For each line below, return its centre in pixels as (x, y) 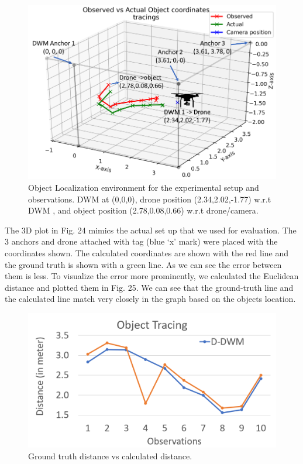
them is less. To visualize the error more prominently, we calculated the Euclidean (152, 276)
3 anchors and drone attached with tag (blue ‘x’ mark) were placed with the (141, 241)
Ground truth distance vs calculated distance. (110, 456)
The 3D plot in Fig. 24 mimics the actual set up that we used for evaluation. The (151, 230)
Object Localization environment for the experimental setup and (144, 187)
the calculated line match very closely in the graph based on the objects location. (150, 299)
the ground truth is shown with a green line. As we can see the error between (143, 264)
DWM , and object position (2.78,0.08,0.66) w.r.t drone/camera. (143, 210)
